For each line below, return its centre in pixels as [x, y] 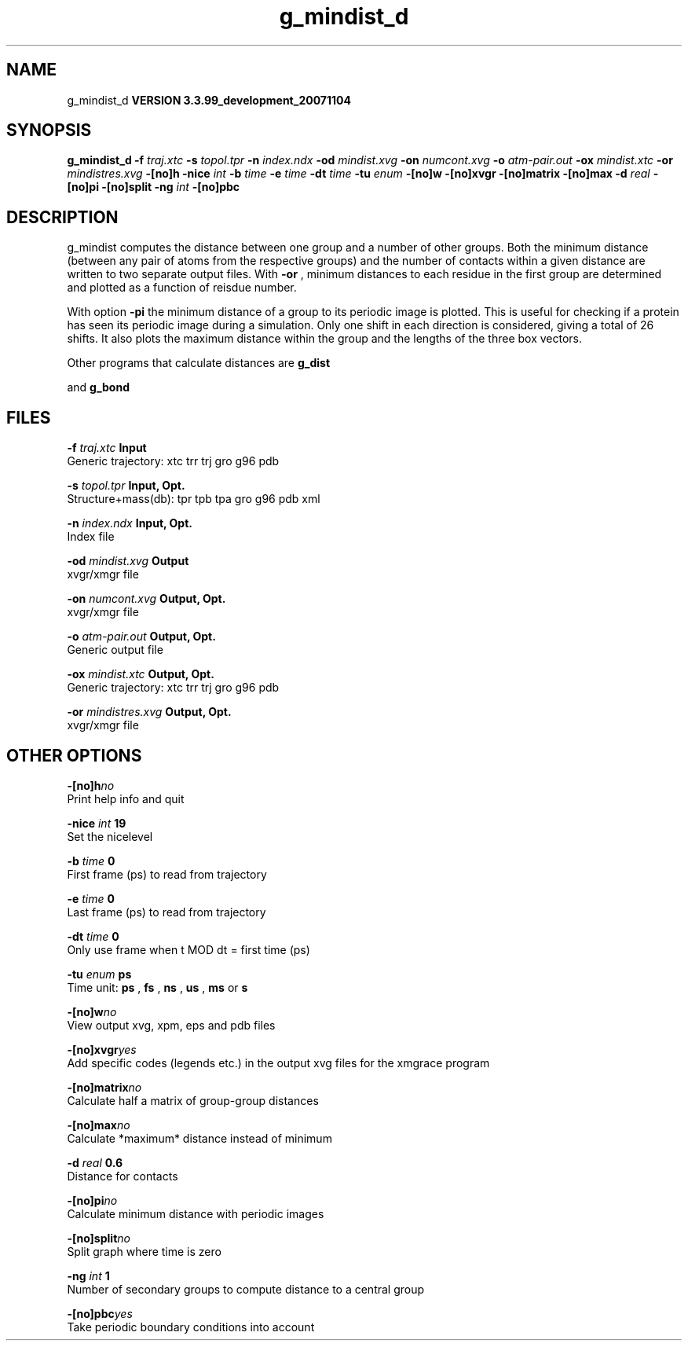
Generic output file [115, 650]
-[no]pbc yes [100, 1313]
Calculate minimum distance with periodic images [196, 1213]
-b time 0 [91, 861]
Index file [91, 537]
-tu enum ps [99, 974]
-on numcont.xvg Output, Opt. [146, 599]
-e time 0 [91, 898]
